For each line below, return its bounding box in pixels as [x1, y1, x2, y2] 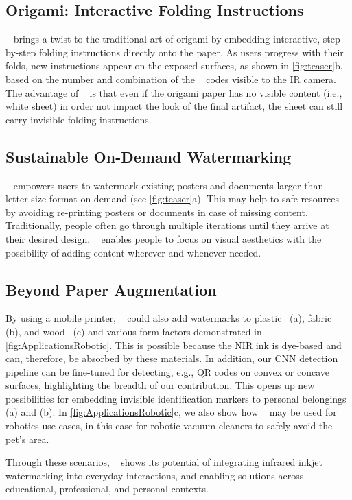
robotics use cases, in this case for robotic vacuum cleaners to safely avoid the [5, 418, 333, 433]
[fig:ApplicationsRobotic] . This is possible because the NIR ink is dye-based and [5, 337, 342, 352]
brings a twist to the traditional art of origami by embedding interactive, [13, 32, 320, 46]
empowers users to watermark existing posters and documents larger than [13, 178, 324, 192]
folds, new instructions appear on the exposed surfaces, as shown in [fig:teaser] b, [5, 58, 343, 73]
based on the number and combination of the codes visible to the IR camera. [5, 71, 336, 86]
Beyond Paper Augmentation [5, 278, 217, 300]
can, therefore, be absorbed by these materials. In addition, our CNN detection [5, 351, 338, 366]
